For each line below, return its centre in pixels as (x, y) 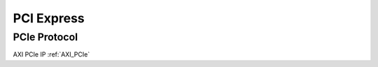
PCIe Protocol (45, 37)
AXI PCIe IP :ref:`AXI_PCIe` (51, 54)
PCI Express (49, 18)
